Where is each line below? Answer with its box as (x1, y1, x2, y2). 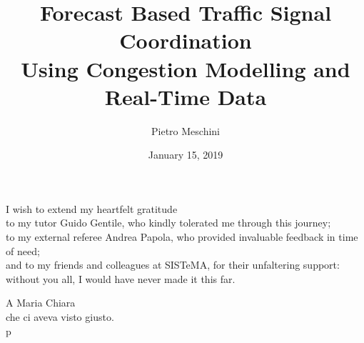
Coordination (119, 26, 252, 55)
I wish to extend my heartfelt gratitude (6, 201, 178, 216)
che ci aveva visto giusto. (6, 309, 114, 324)
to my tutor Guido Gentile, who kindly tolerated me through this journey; (6, 215, 331, 230)
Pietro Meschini (151, 123, 220, 138)
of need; (6, 243, 40, 258)
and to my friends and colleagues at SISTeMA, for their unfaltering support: (6, 257, 340, 272)
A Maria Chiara (6, 295, 76, 310)
